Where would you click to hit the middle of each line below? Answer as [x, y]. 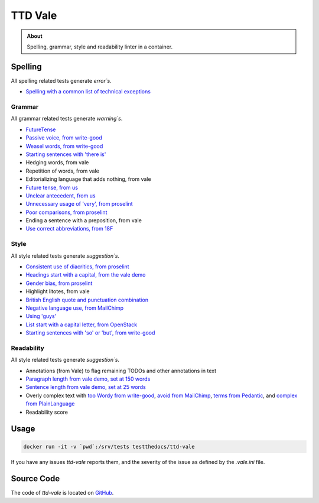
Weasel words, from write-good [64, 146]
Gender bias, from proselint [59, 283]
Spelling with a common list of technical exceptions [88, 92]
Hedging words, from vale [57, 163]
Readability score [47, 412]
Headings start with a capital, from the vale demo [86, 275]
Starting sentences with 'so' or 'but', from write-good [90, 333]
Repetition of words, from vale [63, 171]
